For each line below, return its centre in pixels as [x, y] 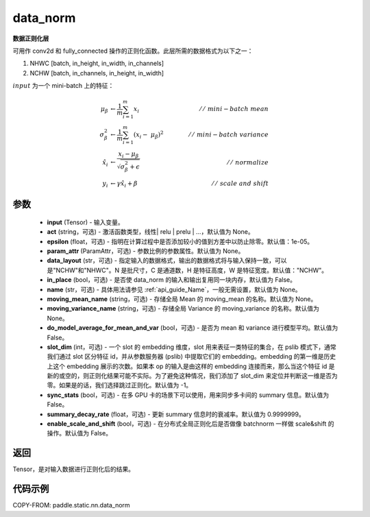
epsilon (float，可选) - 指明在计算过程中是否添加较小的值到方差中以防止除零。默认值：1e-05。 [180, 241]
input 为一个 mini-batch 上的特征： [63, 86]
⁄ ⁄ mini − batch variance [229, 135]
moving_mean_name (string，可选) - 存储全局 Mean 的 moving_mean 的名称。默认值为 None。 [182, 299]
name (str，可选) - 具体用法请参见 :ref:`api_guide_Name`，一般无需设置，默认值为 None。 [174, 289]
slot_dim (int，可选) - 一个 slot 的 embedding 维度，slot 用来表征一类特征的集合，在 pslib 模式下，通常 [192, 347]
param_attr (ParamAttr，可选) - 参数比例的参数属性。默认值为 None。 [146, 251]
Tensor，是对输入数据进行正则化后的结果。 [74, 469]
